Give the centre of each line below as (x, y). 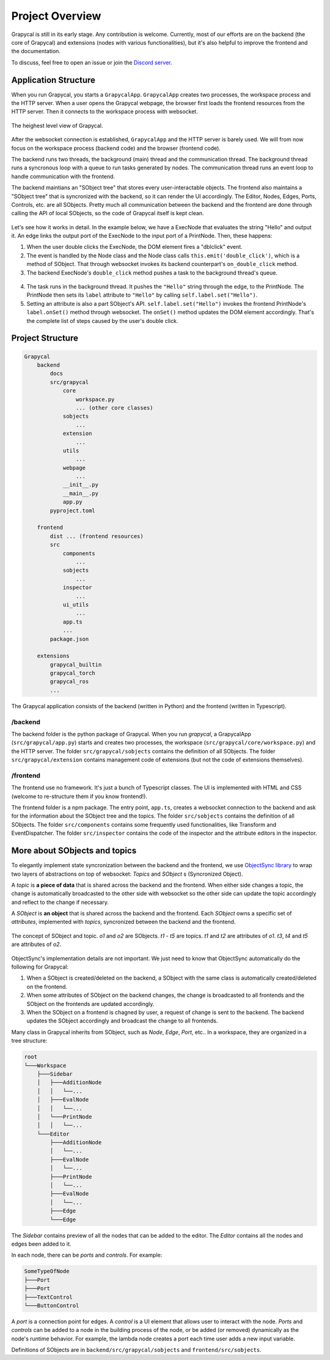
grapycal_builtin (76, 664)
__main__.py (81, 493)
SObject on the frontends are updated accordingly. (90, 1003)
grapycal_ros (69, 682)
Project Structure (45, 338)
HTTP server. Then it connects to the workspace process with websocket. (105, 112)
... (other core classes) (114, 408)
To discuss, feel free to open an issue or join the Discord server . (92, 62)
